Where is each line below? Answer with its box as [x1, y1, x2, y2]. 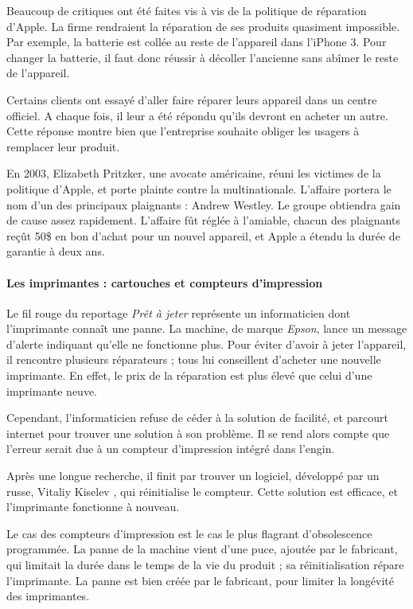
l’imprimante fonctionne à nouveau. [6, 498, 180, 515]
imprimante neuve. [6, 382, 97, 399]
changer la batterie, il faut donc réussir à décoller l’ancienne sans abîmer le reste [6, 49, 399, 65]
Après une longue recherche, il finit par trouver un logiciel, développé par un [6, 467, 380, 484]
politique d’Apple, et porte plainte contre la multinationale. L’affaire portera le [6, 180, 392, 197]
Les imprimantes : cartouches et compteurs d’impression [6, 274, 323, 291]
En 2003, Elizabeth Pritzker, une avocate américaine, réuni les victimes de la [6, 165, 381, 182]
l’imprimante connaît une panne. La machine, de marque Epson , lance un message [6, 320, 407, 337]
